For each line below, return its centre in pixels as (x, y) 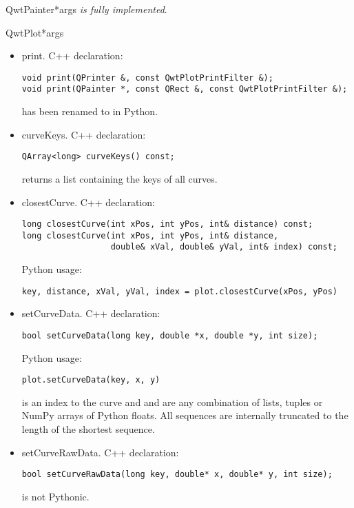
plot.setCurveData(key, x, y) (91, 380)
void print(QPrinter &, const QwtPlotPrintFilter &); (147, 78)
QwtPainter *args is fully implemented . (86, 9)
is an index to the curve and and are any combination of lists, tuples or (172, 402)
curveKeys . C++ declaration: (84, 134)
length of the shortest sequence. (88, 429)
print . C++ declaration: (72, 55)
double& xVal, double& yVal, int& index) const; (224, 247)
